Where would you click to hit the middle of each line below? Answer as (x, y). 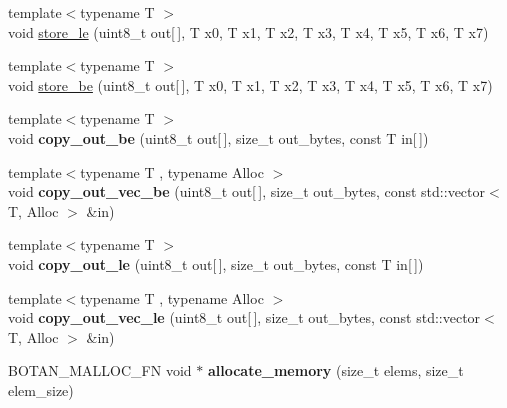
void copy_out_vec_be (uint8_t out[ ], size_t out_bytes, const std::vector (247, 191)
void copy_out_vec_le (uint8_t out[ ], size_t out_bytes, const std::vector (244, 317)
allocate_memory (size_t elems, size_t (335, 370)
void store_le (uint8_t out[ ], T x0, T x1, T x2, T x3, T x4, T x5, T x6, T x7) (248, 31)
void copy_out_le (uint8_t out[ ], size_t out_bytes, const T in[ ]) (216, 263)
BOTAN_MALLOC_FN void (100, 370)
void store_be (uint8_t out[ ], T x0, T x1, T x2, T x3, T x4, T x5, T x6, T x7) (250, 84)
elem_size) (41, 389)
